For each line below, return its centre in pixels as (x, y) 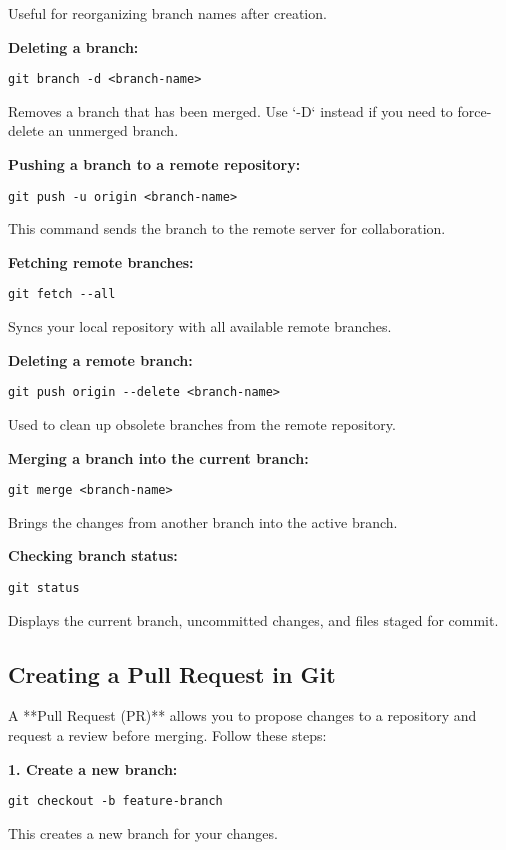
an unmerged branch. (113, 130)
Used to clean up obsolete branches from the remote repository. (202, 423)
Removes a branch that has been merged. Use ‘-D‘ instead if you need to (230, 110)
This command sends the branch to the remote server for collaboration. (227, 228)
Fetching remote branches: (101, 261)
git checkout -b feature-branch (115, 801)
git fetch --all (62, 294)
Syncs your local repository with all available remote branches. (200, 326)
